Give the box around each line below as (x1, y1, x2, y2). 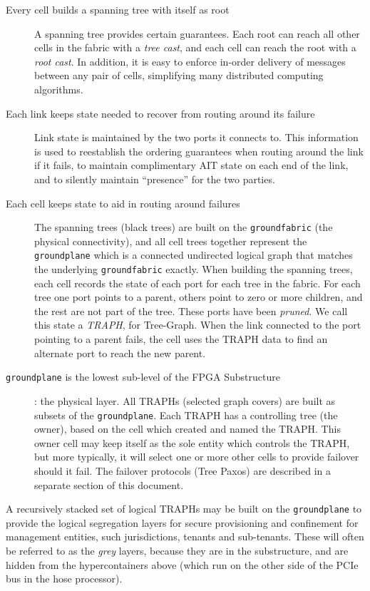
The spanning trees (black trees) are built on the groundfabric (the (34, 220, 333, 235)
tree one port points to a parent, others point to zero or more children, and (34, 289, 363, 304)
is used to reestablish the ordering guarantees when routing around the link (34, 143, 364, 158)
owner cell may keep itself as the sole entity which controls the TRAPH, (34, 435, 350, 450)
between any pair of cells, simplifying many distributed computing (34, 68, 324, 83)
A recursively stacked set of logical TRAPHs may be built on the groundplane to (6, 501, 362, 516)
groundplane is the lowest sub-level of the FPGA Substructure (6, 369, 280, 384)
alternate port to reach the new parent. (34, 345, 206, 360)
